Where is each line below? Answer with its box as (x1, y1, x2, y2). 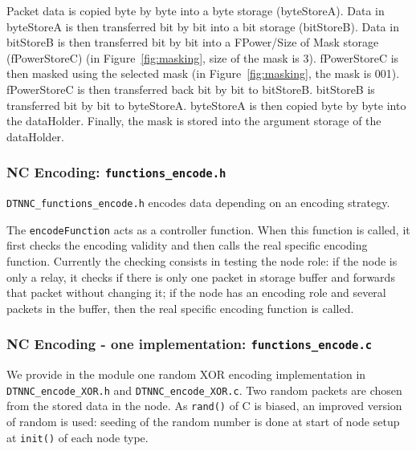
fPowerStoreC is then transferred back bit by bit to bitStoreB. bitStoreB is (6, 80, 375, 97)
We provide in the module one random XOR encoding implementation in (6, 366, 366, 383)
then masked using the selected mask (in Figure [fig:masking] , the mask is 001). (6, 65, 400, 82)
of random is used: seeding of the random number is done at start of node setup (6, 413, 400, 430)
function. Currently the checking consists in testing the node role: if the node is (6, 253, 398, 270)
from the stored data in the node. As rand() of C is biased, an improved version (6, 397, 402, 414)
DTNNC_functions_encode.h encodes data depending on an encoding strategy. (6, 194, 390, 211)
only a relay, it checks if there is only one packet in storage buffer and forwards (6, 268, 395, 285)
